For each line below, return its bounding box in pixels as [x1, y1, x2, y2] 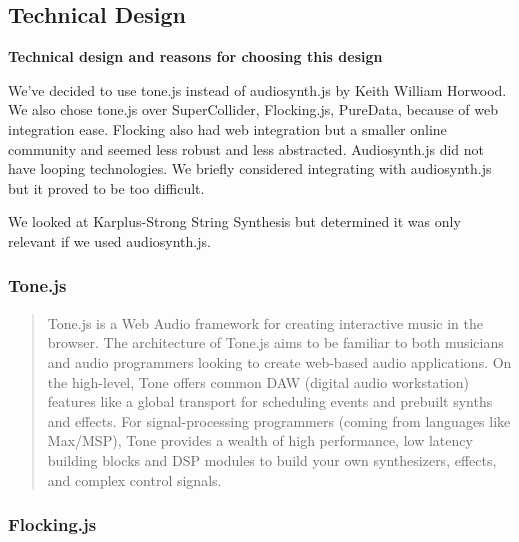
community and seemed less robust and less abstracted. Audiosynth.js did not [8, 138, 484, 159]
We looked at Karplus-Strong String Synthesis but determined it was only [8, 211, 461, 232]
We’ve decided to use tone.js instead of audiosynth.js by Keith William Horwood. [8, 79, 507, 100]
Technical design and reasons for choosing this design [8, 46, 383, 67]
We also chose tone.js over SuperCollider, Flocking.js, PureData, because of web [8, 99, 498, 120]
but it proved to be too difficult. [8, 177, 205, 198]
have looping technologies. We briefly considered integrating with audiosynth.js [8, 158, 492, 179]
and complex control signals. [47, 469, 222, 490]
